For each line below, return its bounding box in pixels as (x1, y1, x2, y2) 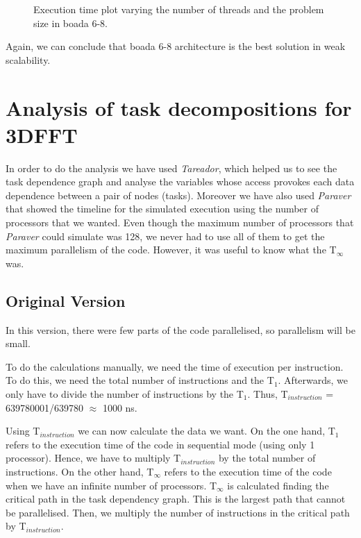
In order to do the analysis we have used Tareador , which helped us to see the (6, 160, 337, 175)
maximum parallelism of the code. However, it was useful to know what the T (6, 242, 337, 257)
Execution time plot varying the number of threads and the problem (33, 2, 324, 16)
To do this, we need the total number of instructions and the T (6, 373, 274, 387)
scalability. (6, 52, 51, 67)
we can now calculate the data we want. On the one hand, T (78, 423, 335, 438)
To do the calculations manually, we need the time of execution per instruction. (6, 359, 344, 373)
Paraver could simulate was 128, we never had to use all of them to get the (6, 228, 325, 243)
